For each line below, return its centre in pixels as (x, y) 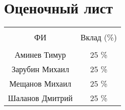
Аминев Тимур (40, 55)
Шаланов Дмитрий (40, 98)
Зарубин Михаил (40, 69)
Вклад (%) (99, 37)
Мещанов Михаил (40, 84)
